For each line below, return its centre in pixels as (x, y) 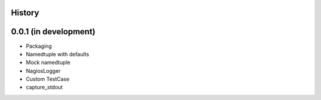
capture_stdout (44, 87)
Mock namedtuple (48, 63)
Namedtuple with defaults (57, 54)
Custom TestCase (48, 79)
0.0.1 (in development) (53, 32)
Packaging (39, 46)
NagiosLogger (43, 70)
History (25, 13)
